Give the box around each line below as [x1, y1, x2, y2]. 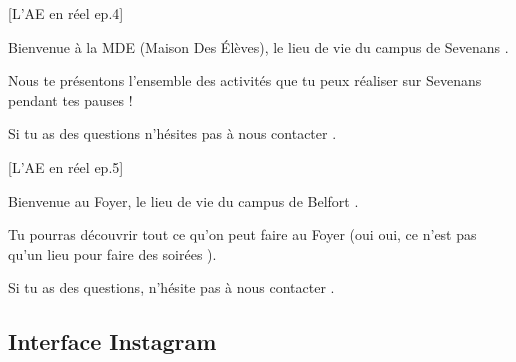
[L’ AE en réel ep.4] [8, 3, 124, 23]
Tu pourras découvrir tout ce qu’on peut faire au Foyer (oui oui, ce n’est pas [8, 224, 477, 245]
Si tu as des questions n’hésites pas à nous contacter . [8, 123, 337, 144]
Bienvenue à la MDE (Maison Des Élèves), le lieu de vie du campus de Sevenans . [8, 36, 509, 57]
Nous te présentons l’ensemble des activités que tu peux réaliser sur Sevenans [8, 70, 482, 91]
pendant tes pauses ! [8, 89, 133, 110]
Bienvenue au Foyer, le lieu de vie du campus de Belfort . [8, 190, 359, 211]
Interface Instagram [8, 326, 217, 357]
